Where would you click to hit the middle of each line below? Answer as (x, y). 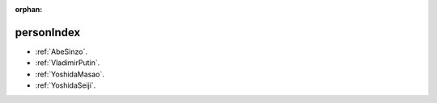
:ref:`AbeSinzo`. (62, 51)
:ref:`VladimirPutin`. (68, 63)
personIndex (48, 32)
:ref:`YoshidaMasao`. (70, 74)
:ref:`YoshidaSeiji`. (66, 85)
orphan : (29, 9)
